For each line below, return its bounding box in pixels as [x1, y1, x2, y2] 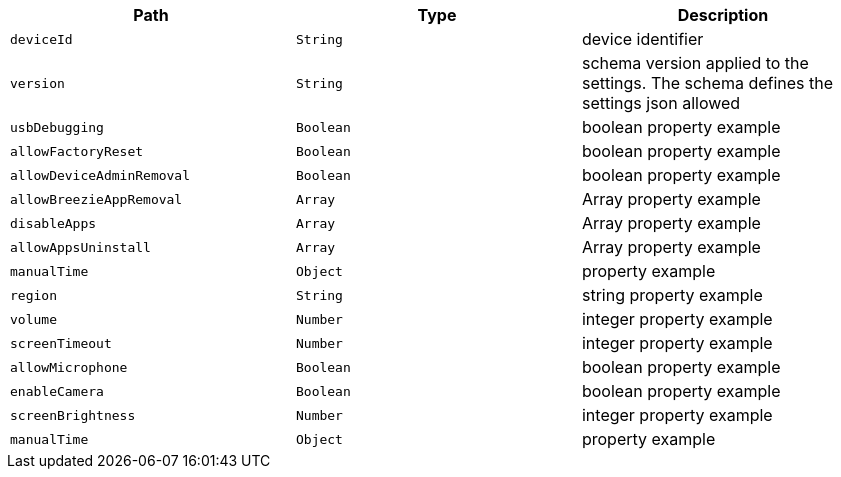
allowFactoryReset [10, 143, 144, 159]
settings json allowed [581, 93, 741, 113]
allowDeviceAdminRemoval [10, 167, 191, 183]
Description [677, 5, 769, 25]
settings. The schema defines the [581, 73, 834, 93]
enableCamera [10, 383, 104, 399]
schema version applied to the [581, 53, 809, 73]
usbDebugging [10, 119, 104, 135]
